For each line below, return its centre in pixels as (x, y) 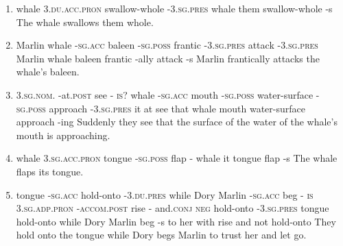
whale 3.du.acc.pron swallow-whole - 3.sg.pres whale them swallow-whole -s (174, 8)
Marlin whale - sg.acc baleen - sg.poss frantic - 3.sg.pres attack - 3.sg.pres (167, 45)
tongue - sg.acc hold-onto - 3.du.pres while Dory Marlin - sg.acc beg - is (165, 194)
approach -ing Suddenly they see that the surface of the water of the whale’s (177, 122)
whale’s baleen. (48, 72)
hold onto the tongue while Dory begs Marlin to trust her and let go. (161, 235)
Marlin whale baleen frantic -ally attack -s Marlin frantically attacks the (168, 58)
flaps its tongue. (50, 171)
